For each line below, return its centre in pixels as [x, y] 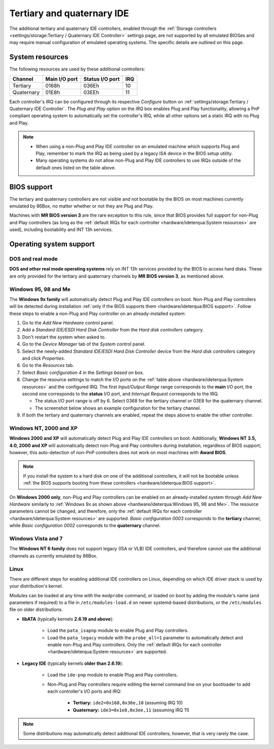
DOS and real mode [33, 259]
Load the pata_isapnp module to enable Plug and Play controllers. [118, 631]
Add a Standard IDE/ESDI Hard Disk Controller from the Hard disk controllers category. [113, 330]
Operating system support [52, 244]
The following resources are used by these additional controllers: [77, 69]
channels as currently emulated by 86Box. [54, 556]
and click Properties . [44, 358]
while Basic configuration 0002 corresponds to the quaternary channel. [85, 526]
